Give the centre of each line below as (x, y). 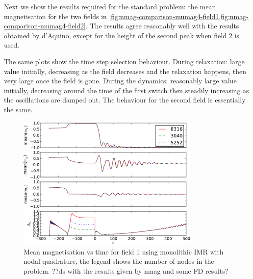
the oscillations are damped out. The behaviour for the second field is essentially (125, 100)
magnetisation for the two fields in (55, 16)
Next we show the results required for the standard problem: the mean (110, 6)
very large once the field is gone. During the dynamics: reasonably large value (120, 81)
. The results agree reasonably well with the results (162, 26)
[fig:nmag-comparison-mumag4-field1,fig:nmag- (179, 16)
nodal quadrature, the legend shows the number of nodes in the (119, 261)
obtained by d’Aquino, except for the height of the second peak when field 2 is (122, 35)
